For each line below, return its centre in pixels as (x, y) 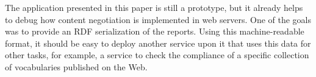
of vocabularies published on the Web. (76, 66)
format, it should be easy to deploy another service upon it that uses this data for (158, 43)
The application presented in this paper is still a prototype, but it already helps (154, 7)
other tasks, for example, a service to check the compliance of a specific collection (157, 55)
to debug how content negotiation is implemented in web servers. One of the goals (158, 19)
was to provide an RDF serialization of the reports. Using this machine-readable (155, 31)
